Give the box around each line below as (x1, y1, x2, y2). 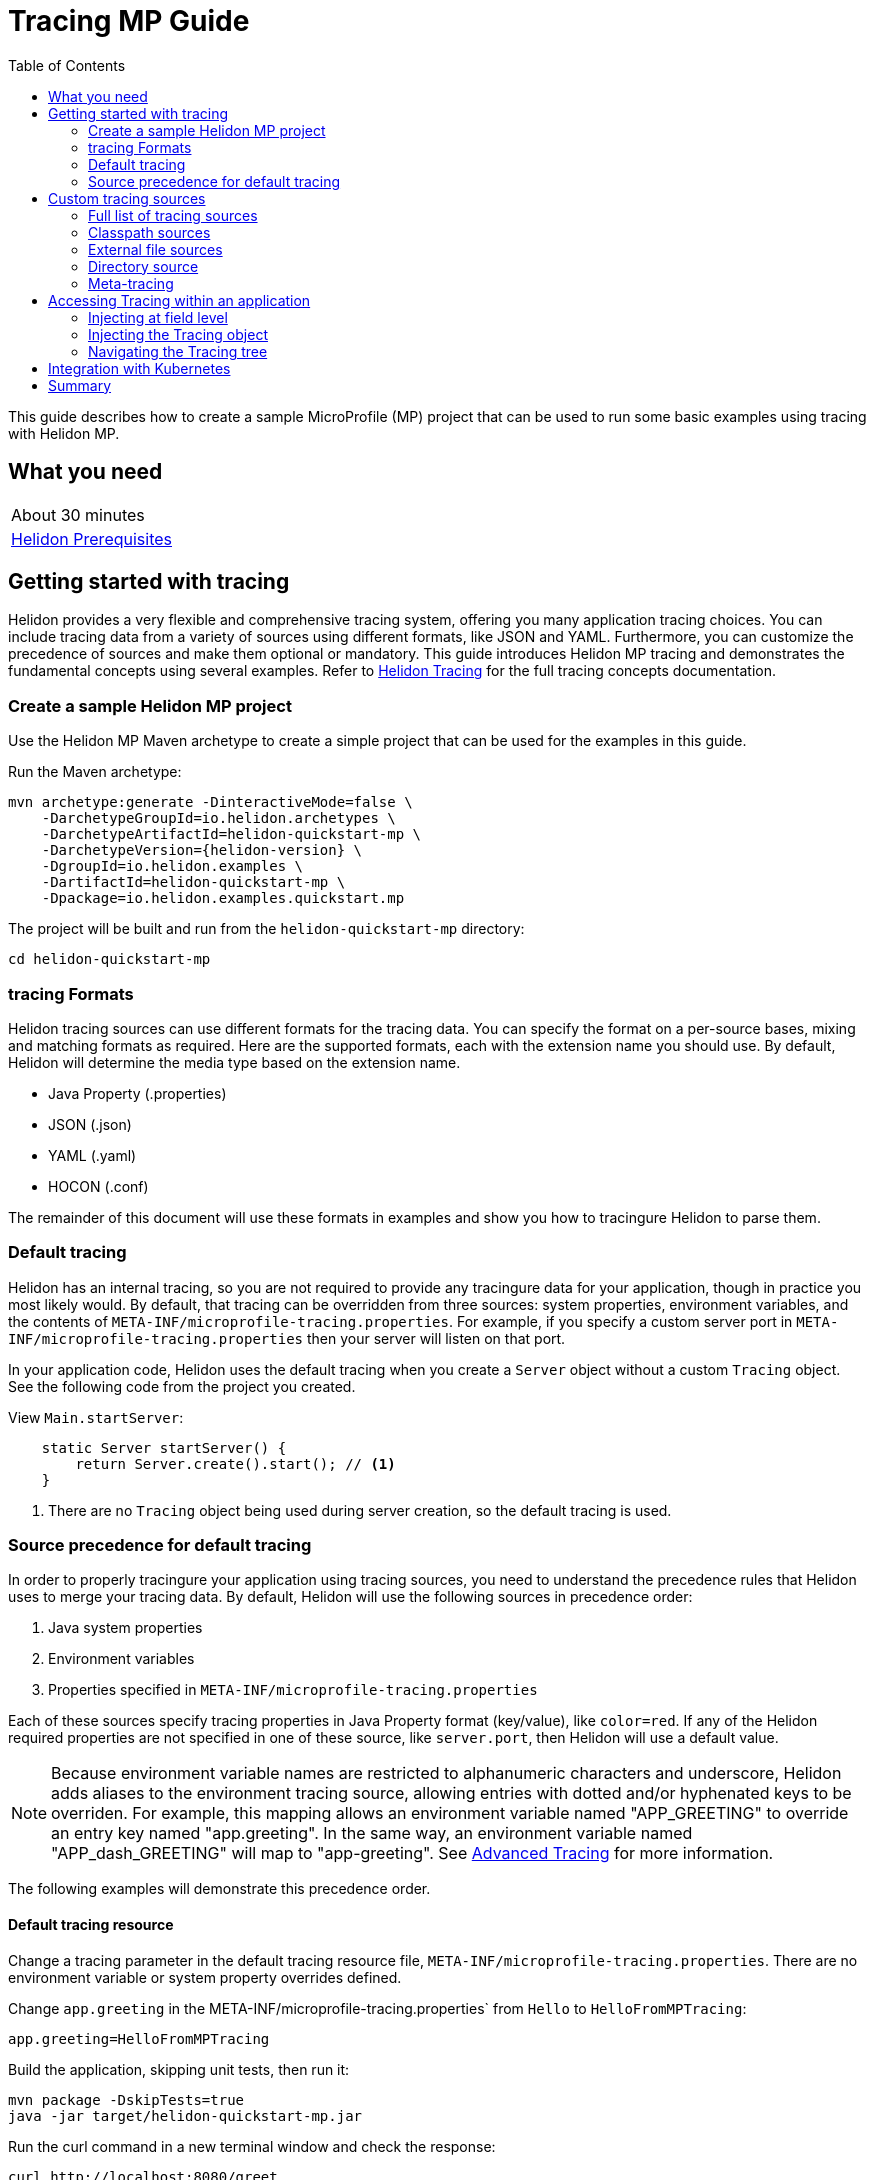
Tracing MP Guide (8, 4, 250, 38)
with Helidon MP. (8, 424, 120, 442)
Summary (48, 376, 112, 394)
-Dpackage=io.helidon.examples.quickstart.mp (41, 890, 405, 907)
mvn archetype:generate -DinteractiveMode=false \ (8, 794, 413, 811)
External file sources (88, 240, 223, 258)
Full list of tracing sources (88, 206, 258, 224)
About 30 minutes (11, 504, 145, 525)
